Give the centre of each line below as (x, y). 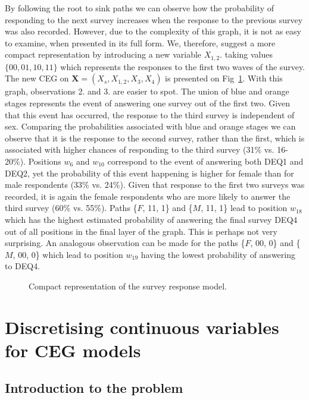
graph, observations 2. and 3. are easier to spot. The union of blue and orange (147, 91)
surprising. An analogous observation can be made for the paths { (125, 243)
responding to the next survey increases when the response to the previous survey (154, 19)
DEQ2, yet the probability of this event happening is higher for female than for (149, 173)
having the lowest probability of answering (218, 254)
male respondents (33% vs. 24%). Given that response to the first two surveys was (155, 185)
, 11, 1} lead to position (244, 208)
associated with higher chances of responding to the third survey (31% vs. (140, 149)
